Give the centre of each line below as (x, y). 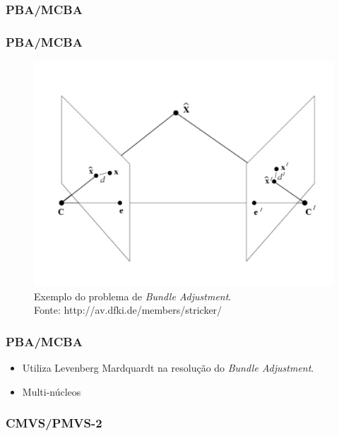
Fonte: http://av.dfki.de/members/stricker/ (128, 310)
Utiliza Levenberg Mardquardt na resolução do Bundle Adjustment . (168, 368)
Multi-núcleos (52, 391)
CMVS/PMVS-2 (54, 423)
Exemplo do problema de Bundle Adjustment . (133, 296)
